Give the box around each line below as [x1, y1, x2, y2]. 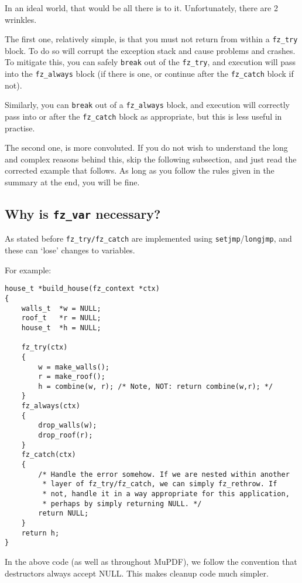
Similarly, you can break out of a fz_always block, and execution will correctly [5, 99, 290, 111]
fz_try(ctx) [21, 343, 68, 352]
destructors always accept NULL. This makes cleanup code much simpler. [5, 567, 269, 579]
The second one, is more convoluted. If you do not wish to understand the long [5, 141, 288, 154]
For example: [5, 263, 52, 276]
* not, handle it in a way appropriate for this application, [42, 490, 290, 499]
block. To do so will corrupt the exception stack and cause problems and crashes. [5, 44, 296, 56]
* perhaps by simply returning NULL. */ [42, 499, 202, 508]
